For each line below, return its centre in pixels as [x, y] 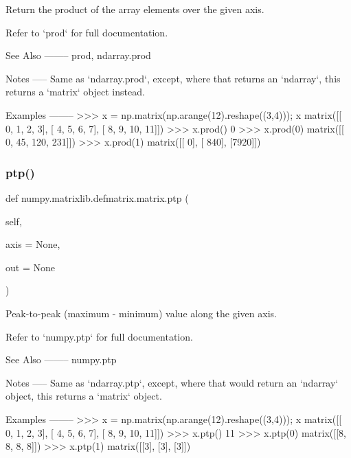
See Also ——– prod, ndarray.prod [78, 55]
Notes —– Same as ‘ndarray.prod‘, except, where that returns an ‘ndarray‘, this [173, 78]
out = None [30, 267]
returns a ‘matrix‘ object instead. [75, 92]
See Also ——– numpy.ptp [61, 359]
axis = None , [33, 244]
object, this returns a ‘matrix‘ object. [84, 396]
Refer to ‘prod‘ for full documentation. [87, 32]
